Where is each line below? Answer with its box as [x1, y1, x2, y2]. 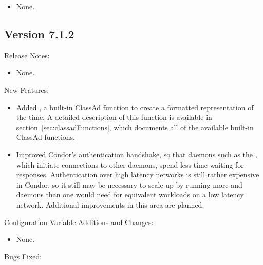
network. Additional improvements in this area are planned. [16, 199, 204, 210]
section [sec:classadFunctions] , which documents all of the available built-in [16, 121, 254, 132]
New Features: [4, 84, 49, 95]
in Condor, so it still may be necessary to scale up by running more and [16, 179, 242, 190]
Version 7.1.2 [4, 26, 74, 42]
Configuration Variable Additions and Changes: [4, 216, 154, 227]
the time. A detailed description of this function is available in [16, 112, 212, 123]
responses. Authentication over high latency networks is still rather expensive [16, 169, 259, 180]
